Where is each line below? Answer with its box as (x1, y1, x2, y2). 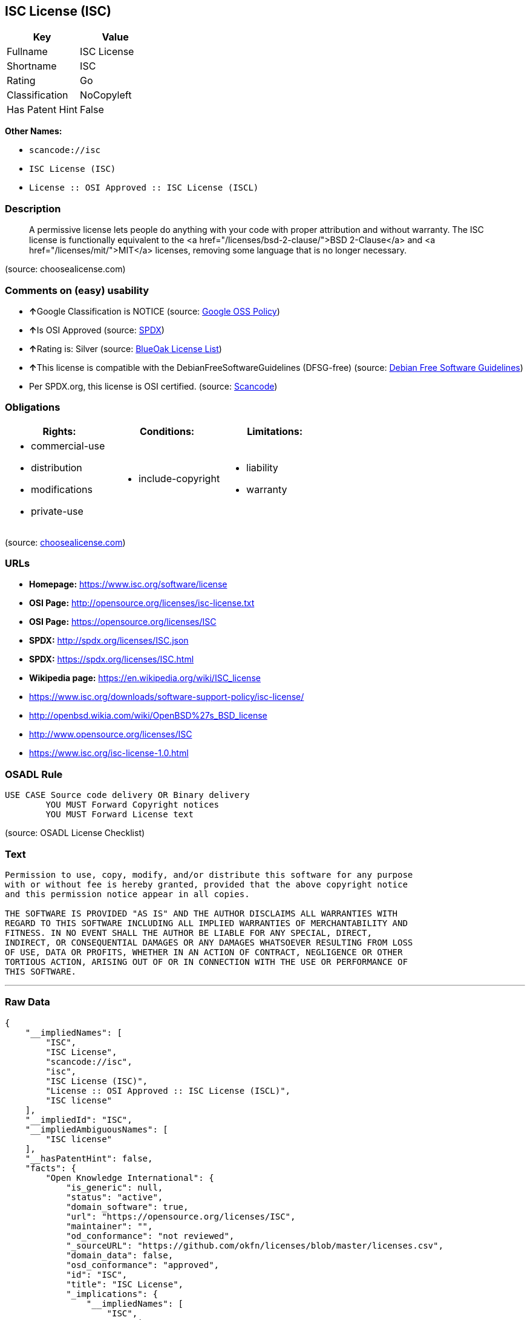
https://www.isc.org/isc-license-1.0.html (29, 748, 189, 759)
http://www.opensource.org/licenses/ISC (29, 729, 192, 740)
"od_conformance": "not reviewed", (66, 1230, 235, 1241)
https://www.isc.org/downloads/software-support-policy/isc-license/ (29, 691, 304, 702)
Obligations (5, 401, 61, 414)
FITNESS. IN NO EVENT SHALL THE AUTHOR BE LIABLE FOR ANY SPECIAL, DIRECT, (5, 927, 372, 938)
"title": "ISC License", (66, 1279, 184, 1289)
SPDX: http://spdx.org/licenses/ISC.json (29, 635, 189, 646)
